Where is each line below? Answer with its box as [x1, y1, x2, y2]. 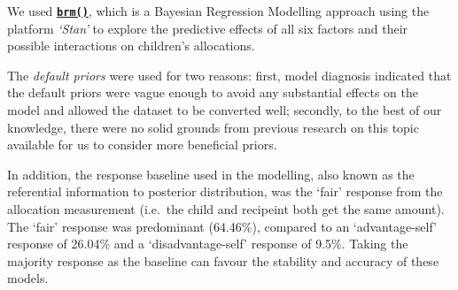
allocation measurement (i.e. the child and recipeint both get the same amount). [7, 200, 445, 217]
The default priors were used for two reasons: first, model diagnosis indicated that [7, 65, 452, 84]
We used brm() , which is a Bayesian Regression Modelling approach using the [7, 2, 430, 19]
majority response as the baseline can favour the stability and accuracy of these [7, 251, 439, 270]
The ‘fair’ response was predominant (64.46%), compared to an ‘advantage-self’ [7, 217, 438, 235]
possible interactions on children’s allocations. [7, 36, 255, 55]
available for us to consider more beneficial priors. [7, 135, 277, 154]
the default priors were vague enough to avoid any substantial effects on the [7, 83, 418, 102]
